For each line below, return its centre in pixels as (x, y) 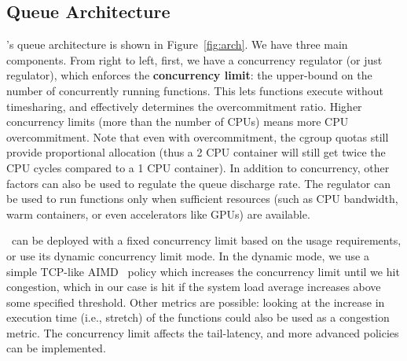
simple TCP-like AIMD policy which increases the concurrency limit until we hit (203, 271)
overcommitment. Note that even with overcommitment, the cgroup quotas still (198, 136)
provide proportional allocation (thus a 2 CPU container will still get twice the (196, 152)
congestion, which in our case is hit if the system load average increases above (194, 287)
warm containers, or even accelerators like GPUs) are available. (158, 214)
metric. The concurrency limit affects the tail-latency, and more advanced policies (203, 332)
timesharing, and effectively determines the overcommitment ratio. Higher (184, 106)
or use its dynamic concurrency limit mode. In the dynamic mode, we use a (188, 255)
